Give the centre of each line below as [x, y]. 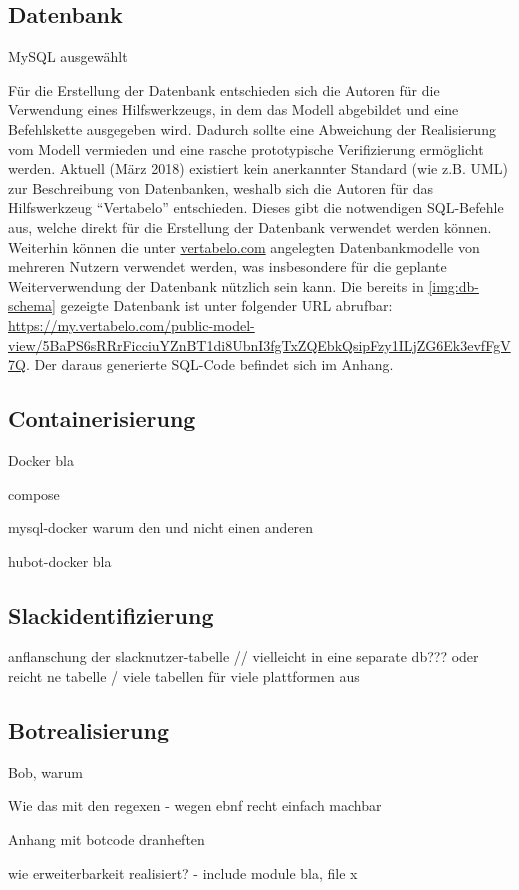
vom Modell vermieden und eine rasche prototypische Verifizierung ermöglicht [246, 148]
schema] [32, 305]
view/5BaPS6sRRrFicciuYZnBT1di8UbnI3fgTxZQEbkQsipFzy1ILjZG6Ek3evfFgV [259, 344]
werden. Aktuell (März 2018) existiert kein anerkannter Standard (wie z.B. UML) [258, 168]
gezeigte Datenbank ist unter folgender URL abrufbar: [226, 305]
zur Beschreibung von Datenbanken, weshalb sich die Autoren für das [221, 187]
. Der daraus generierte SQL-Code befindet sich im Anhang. [209, 364]
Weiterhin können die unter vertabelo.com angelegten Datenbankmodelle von [244, 246]
